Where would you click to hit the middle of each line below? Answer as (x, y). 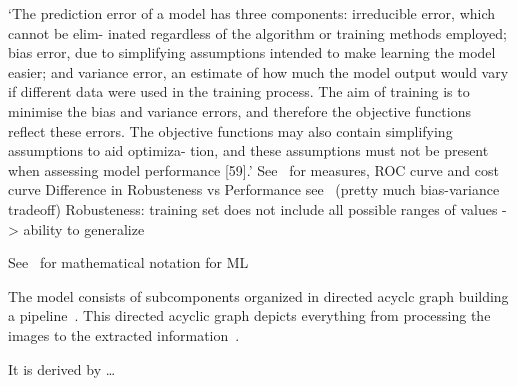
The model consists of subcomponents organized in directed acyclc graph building (258, 295)
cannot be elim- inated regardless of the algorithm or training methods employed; (257, 32)
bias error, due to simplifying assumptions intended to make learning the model (252, 52)
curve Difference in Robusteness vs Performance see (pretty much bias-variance (254, 189)
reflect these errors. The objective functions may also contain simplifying (230, 130)
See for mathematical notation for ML (128, 262)
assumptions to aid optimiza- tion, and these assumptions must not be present (248, 150)
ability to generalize (84, 228)
